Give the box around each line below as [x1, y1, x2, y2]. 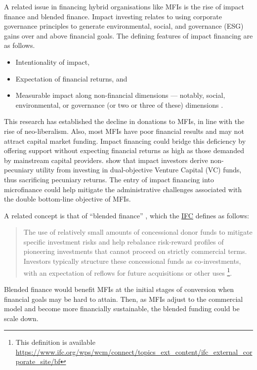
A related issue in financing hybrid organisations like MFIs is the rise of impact [4, 1, 244, 11]
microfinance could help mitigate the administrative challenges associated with [4, 184, 242, 194]
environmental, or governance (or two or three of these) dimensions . [15, 99, 223, 110]
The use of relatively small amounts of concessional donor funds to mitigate [23, 227, 253, 237]
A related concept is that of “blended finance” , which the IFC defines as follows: [4, 210, 249, 220]
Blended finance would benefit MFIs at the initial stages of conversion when [4, 284, 234, 294]
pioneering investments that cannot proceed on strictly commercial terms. [23, 246, 247, 256]
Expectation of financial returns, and [15, 73, 128, 83]
